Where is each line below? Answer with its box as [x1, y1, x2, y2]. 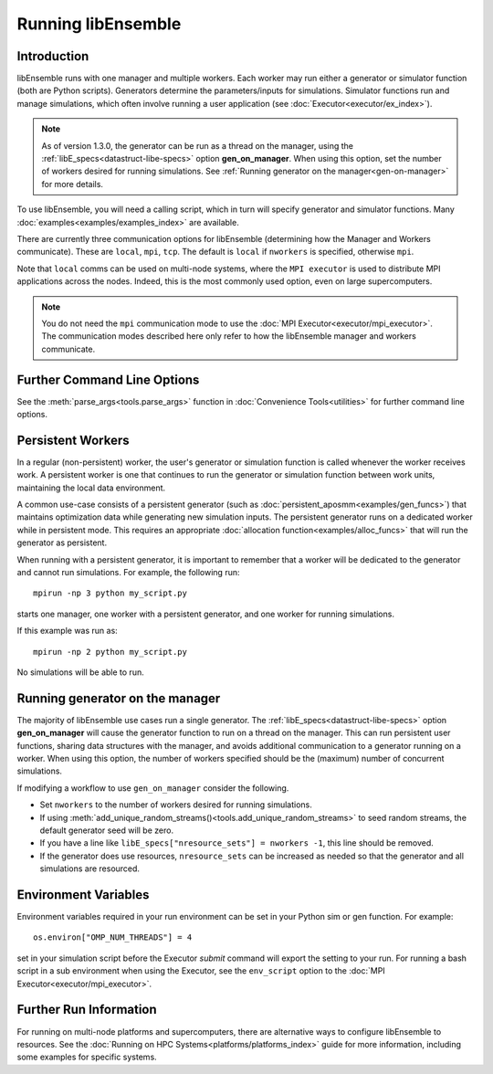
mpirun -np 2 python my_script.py [33, 647, 187, 657]
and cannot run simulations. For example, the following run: [16, 567, 240, 578]
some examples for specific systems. [16, 1051, 157, 1063]
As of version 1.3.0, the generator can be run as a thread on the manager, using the [41, 140, 354, 151]
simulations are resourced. [39, 863, 141, 874]
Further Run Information [16, 1002, 157, 1017]
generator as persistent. [16, 537, 108, 548]
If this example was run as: [16, 626, 118, 637]
